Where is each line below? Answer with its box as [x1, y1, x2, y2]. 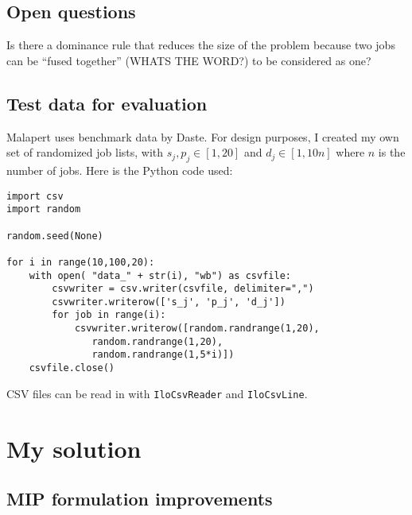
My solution [6, 432, 142, 464]
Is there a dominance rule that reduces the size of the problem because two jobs [6, 37, 395, 53]
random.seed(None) [6, 230, 103, 242]
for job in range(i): [52, 309, 166, 321]
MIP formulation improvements [6, 486, 273, 511]
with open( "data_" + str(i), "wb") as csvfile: [29, 269, 291, 281]
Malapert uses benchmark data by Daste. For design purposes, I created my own [6, 128, 399, 145]
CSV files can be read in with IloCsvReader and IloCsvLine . [6, 385, 308, 401]
